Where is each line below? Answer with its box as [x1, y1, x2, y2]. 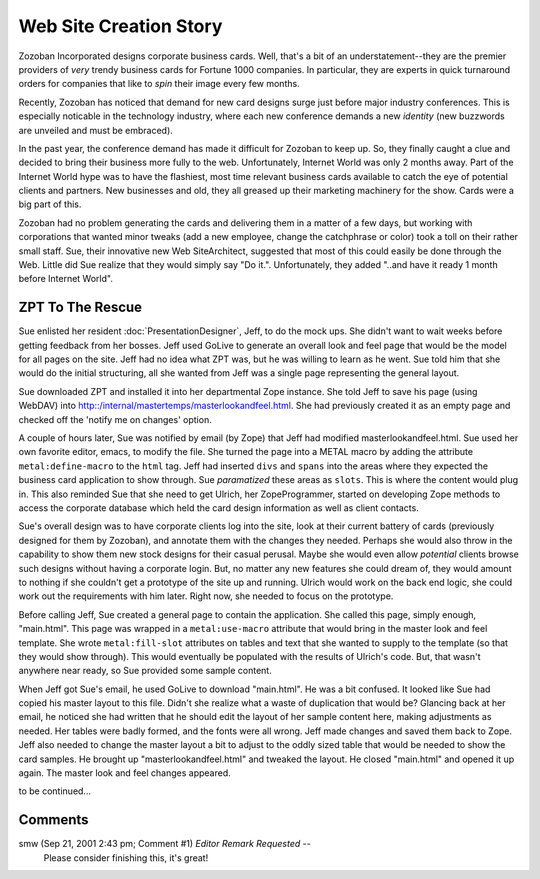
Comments [18, 811, 89, 829]
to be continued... [18, 785, 92, 797]
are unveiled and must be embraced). [18, 124, 174, 136]
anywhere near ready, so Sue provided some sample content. [18, 665, 272, 677]
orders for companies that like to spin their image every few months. [18, 78, 300, 90]
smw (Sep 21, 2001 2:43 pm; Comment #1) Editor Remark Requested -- [18, 838, 312, 850]
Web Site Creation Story [18, 15, 223, 37]
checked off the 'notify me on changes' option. [18, 413, 212, 425]
